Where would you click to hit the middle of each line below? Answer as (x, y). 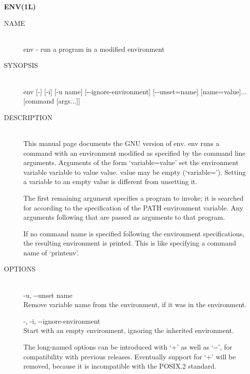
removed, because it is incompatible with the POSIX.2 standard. (120, 366)
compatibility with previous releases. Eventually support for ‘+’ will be (130, 356)
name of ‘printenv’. (51, 252)
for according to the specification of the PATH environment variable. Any (133, 207)
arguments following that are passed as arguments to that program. (124, 217)
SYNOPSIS (21, 65)
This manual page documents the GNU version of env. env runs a (121, 143)
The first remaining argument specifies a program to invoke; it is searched (134, 197)
